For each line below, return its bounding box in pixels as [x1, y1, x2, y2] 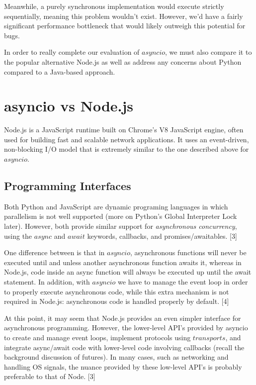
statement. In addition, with [4, 277, 90, 287]
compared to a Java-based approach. [4, 66, 115, 77]
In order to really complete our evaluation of [4, 47, 140, 57]
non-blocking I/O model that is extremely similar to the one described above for [4, 144, 249, 154]
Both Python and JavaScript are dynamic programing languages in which [4, 201, 228, 211]
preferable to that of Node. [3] [4, 371, 95, 382]
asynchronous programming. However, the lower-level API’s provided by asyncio [4, 322, 248, 333]
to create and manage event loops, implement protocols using [4, 332, 191, 342]
